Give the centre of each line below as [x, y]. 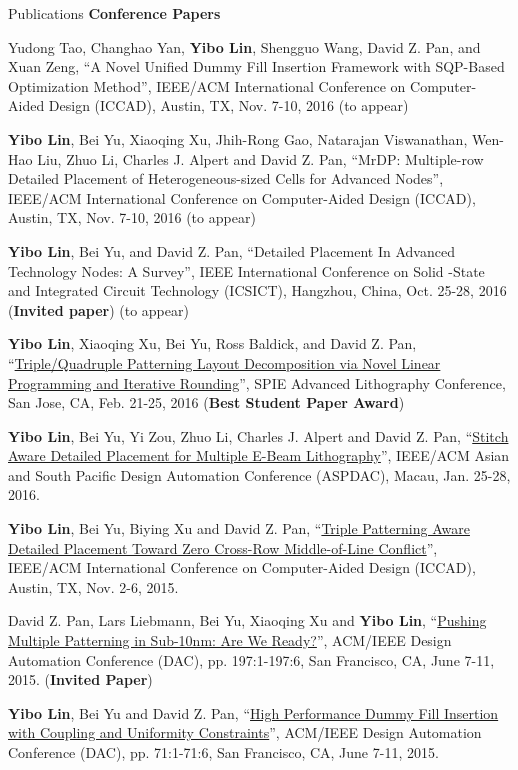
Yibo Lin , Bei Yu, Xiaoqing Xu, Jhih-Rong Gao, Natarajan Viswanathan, [238, 138]
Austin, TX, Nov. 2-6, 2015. [93, 586]
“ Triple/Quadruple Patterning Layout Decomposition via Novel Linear [224, 362]
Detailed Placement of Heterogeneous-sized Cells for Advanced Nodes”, [226, 178]
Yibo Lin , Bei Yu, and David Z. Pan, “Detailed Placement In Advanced [231, 250]
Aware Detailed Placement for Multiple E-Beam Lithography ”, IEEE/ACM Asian [259, 455]
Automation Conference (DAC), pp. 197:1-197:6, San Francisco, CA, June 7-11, [251, 659]
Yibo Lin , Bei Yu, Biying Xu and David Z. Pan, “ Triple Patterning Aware [239, 528]
